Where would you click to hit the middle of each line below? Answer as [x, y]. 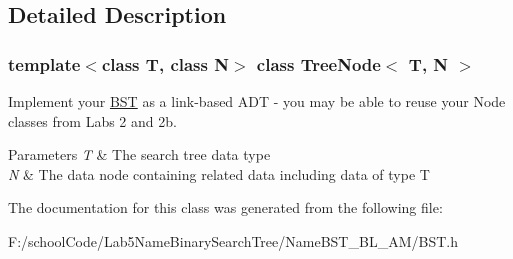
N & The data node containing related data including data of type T [219, 173]
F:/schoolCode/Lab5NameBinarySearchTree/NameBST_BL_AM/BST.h [233, 240]
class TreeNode [318, 63]
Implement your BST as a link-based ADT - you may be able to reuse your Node [257, 101]
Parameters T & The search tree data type [139, 154]
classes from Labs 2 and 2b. [92, 120]
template [44, 63]
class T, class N [165, 63]
